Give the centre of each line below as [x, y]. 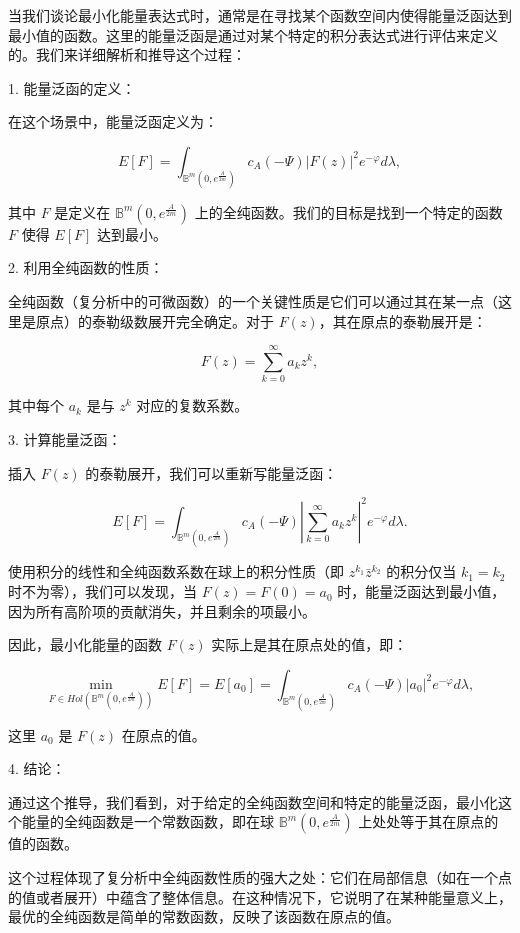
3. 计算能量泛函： [65, 438]
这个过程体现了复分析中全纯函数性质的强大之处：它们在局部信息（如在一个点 [260, 877]
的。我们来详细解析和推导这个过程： [127, 54]
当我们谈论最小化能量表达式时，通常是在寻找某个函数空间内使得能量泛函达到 [260, 15]
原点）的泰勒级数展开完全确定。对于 [154, 320]
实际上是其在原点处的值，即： [309, 644]
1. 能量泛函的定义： [72, 87]
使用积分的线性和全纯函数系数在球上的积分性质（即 [176, 571]
